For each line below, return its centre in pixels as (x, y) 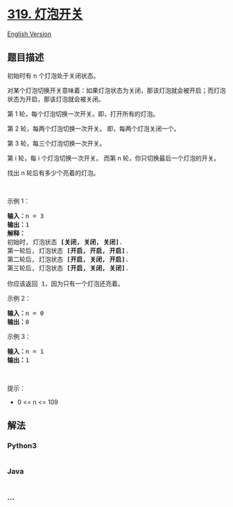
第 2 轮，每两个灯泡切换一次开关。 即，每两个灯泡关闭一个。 (94, 128)
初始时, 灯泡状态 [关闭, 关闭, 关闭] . (65, 242)
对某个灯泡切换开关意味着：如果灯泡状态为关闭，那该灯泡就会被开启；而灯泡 (116, 90)
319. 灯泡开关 (45, 14)
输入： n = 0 (26, 313)
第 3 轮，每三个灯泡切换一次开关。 (57, 143)
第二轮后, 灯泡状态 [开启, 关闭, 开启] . (68, 259)
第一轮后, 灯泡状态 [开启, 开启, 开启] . (68, 250)
